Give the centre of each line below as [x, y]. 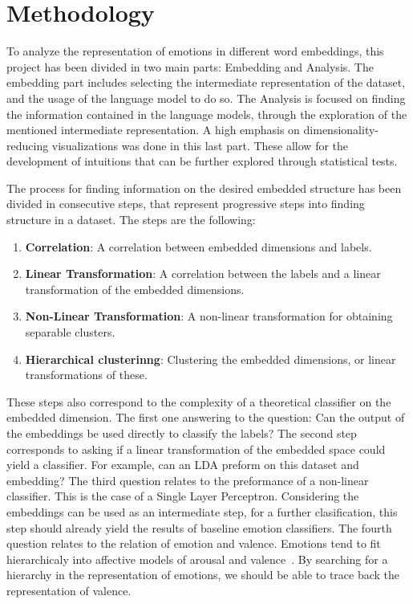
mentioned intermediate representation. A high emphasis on [153, 130]
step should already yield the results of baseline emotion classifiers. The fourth [199, 527]
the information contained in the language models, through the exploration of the [207, 114]
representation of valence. [69, 590]
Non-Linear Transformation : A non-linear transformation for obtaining [209, 316]
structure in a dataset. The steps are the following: [131, 220]
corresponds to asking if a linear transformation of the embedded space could [196, 449]
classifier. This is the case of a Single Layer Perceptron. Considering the [183, 496]
